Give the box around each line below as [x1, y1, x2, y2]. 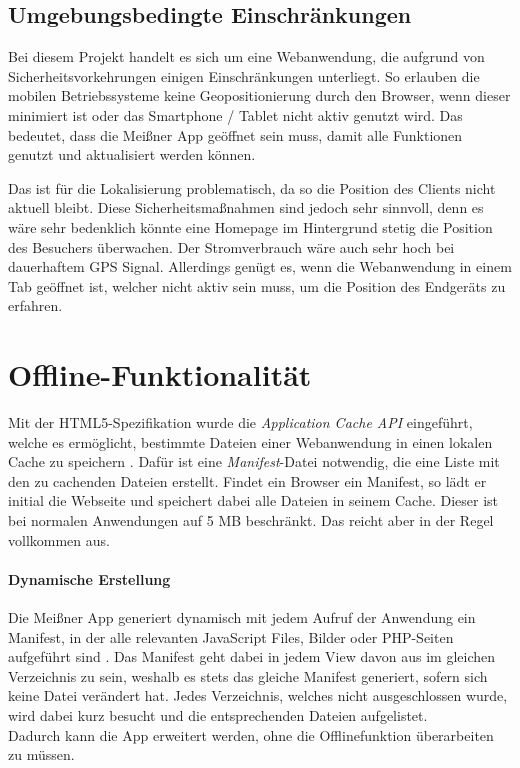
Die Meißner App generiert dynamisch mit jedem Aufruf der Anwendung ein [8, 607, 476, 627]
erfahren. [8, 295, 63, 316]
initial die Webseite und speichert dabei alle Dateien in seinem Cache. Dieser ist [8, 490, 499, 511]
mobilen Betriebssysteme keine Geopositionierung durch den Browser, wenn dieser [8, 85, 511, 106]
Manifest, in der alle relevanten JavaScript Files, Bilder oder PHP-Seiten [8, 626, 454, 647]
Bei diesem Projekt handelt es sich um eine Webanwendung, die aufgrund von [8, 46, 485, 67]
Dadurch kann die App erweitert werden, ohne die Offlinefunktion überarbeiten [8, 724, 494, 745]
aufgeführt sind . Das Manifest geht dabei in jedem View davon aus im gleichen [8, 646, 496, 667]
